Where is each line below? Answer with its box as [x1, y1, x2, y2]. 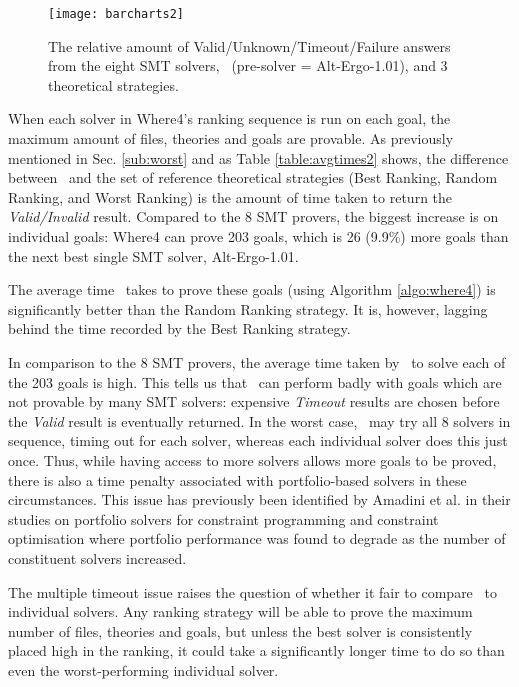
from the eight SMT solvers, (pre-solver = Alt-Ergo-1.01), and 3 [48, 55, 448, 76]
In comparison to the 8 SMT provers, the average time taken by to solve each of [8, 351, 506, 372]
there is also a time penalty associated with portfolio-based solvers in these [8, 469, 467, 490]
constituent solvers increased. [8, 547, 187, 568]
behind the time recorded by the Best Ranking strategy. [8, 318, 351, 339]
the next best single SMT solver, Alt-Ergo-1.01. [8, 245, 299, 266]
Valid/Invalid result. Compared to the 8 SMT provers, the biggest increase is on [8, 206, 499, 227]
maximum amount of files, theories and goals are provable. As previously [8, 128, 454, 149]
